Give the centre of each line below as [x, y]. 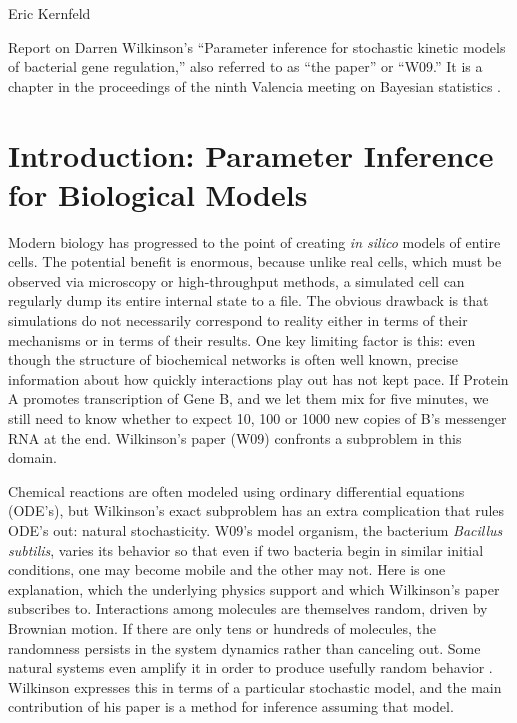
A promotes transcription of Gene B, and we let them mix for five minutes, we [248, 398]
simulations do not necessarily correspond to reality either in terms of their [238, 320]
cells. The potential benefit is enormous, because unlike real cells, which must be [255, 261]
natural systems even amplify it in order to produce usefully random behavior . [250, 667]
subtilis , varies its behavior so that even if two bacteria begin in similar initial [246, 549]
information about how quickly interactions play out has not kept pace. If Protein [258, 378]
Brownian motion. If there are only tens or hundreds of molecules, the [222, 627]
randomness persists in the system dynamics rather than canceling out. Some [244, 647]
